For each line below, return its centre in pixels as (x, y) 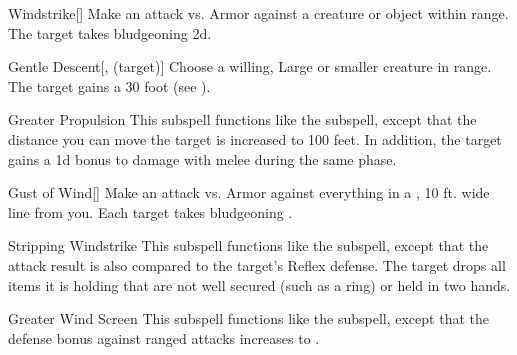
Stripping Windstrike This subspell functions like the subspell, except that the (248, 245)
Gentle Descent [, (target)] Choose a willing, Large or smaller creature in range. (250, 66)
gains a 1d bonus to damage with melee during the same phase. (202, 158)
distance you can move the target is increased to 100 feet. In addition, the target (255, 138)
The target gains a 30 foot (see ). (109, 85)
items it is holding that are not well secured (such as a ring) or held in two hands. (259, 284)
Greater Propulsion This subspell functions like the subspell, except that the (242, 119)
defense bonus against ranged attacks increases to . (164, 337)
